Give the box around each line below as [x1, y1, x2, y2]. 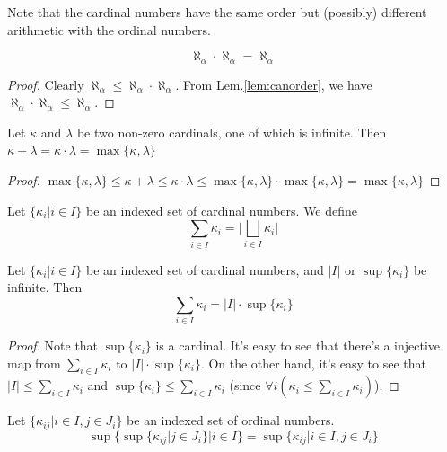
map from [7, 353, 61, 372]
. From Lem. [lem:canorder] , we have [175, 75, 372, 93]
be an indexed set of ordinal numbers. [127, 411, 335, 430]
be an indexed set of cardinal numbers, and [86, 260, 324, 279]
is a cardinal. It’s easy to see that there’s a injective [155, 336, 441, 355]
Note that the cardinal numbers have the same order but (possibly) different [7, 3, 427, 21]
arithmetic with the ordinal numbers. [7, 20, 211, 39]
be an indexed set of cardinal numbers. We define [86, 200, 358, 219]
